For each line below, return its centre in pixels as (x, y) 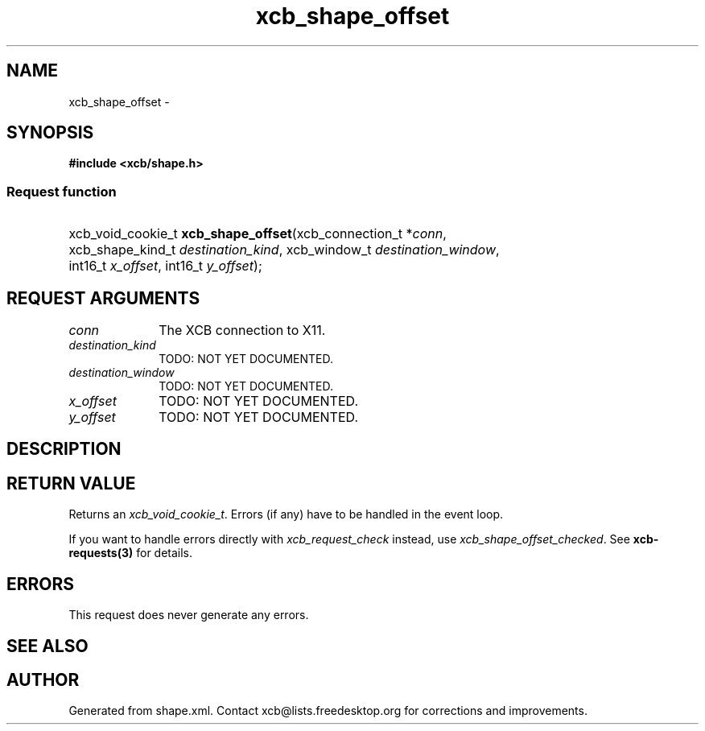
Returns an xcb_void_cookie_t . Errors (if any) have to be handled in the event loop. (286, 514)
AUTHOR (43, 679)
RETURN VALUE (71, 483)
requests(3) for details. (131, 553)
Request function (62, 191)
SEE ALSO (47, 646)
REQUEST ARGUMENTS (103, 298)
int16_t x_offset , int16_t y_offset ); (165, 266)
